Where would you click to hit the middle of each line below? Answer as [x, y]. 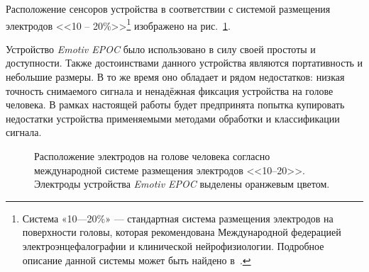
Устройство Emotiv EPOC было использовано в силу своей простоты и [161, 49]
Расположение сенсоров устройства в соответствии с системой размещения [168, 8]
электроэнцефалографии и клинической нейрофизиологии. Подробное [173, 245]
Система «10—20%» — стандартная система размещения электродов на [178, 218]
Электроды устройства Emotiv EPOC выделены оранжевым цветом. [182, 184]
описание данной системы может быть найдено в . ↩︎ [137, 260]
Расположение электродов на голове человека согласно [152, 156]
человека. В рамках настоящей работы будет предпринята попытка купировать [175, 104]
